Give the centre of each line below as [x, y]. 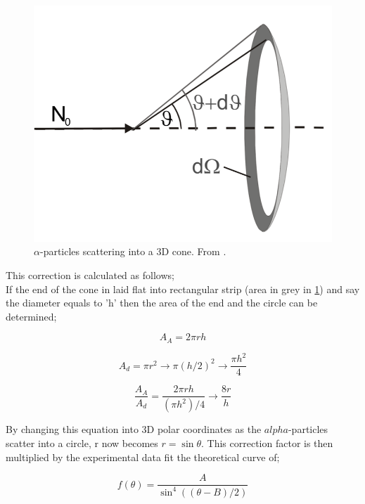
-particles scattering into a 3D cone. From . [133, 251]
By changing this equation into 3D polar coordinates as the [134, 429]
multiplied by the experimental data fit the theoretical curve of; [143, 457]
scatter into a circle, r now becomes [82, 442]
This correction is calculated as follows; [90, 275]
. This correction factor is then [267, 442]
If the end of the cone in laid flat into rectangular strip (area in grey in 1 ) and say [183, 289]
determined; [31, 316]
